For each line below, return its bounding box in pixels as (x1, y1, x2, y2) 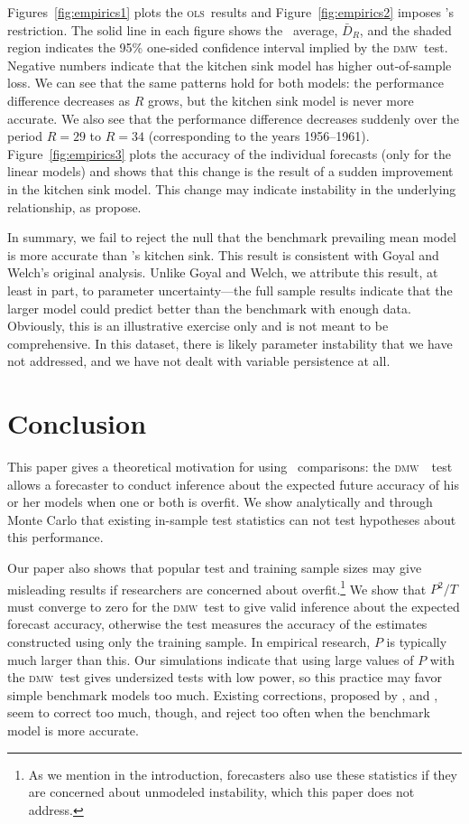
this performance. (7, 528, 104, 547)
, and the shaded (359, 20, 452, 39)
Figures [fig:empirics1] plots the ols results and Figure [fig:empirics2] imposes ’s (7, 3, 455, 21)
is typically (386, 632, 447, 651)
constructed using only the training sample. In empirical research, (7, 632, 371, 651)
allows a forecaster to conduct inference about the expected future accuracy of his (7, 474, 459, 493)
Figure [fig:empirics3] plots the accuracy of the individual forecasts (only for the (7, 144, 451, 163)
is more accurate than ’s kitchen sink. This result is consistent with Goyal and (7, 245, 439, 264)
